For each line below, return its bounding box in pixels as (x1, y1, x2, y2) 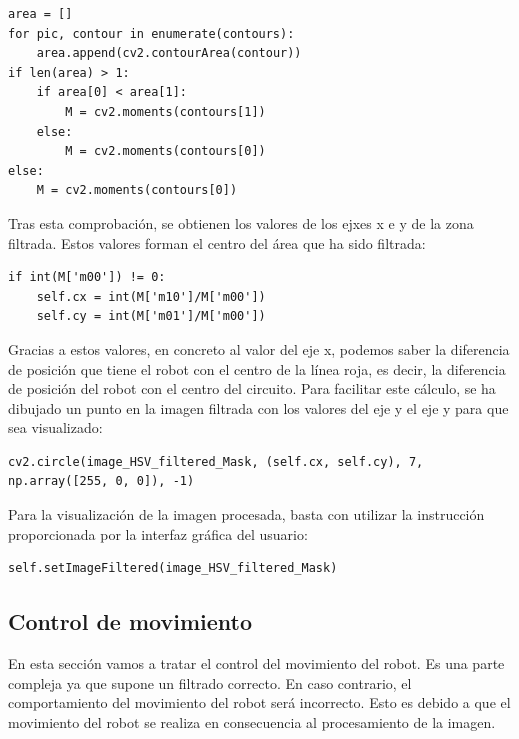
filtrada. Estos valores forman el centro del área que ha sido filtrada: (8, 232, 426, 253)
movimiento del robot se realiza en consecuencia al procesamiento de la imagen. (8, 711, 496, 732)
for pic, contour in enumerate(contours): (8, 26, 295, 41)
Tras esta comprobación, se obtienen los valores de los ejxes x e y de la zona (8, 212, 474, 233)
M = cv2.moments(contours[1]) (65, 104, 266, 119)
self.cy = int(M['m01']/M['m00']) (36, 309, 266, 324)
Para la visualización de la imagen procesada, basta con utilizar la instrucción (8, 504, 485, 525)
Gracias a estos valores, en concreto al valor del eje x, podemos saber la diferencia (8, 338, 510, 359)
